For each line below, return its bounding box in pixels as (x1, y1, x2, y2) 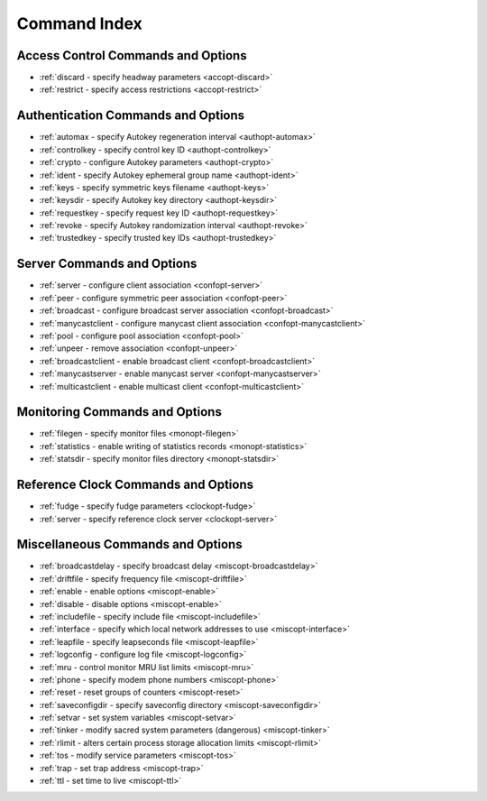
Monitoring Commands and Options (16, 404, 223, 419)
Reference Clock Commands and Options (16, 477, 254, 493)
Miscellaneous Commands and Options (16, 537, 243, 552)
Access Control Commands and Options (16, 48, 247, 63)
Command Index (16, 14, 143, 33)
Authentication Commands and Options (16, 108, 245, 124)
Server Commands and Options (16, 256, 198, 272)
